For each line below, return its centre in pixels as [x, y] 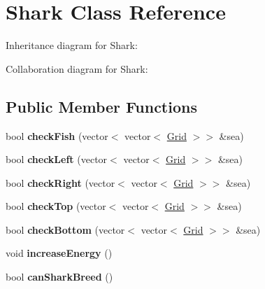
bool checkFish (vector [57, 135]
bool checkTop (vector [56, 206]
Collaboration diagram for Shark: [77, 68]
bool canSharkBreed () [59, 277]
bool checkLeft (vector [57, 159]
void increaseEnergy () [59, 253]
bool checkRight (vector [60, 182]
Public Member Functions [101, 106]
